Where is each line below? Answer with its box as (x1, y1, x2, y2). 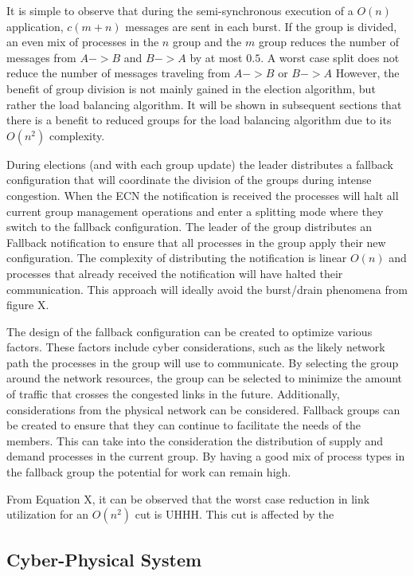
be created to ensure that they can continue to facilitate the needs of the (6, 417, 361, 433)
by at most (189, 49, 243, 65)
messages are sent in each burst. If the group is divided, (125, 18, 397, 34)
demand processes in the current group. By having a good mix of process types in (6, 448, 405, 464)
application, (6, 18, 64, 34)
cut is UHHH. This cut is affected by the (135, 506, 334, 523)
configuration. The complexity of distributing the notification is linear (6, 249, 347, 266)
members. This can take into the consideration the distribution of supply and (6, 432, 384, 449)
